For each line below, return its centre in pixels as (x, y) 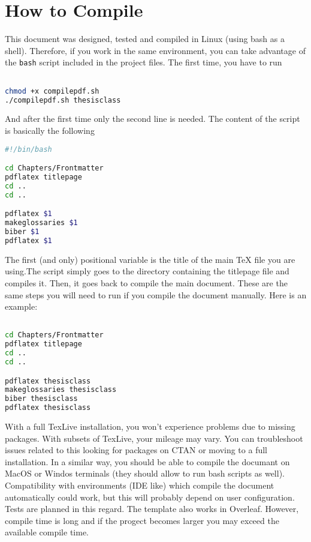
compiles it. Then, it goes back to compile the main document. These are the (146, 282)
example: (21, 306)
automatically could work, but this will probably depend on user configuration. (150, 497)
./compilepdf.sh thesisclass (63, 100)
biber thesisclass (41, 399)
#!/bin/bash (28, 149)
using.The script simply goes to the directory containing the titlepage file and (147, 271)
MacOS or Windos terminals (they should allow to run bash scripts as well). (145, 473)
